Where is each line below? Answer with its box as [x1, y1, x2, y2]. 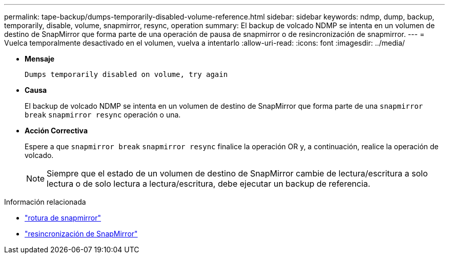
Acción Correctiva [25, 126, 88, 135]
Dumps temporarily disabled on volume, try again [25, 70, 228, 78]
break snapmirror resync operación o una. [25, 110, 181, 119]
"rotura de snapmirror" [25, 213, 101, 222]
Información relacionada [4, 197, 86, 206]
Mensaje [25, 54, 55, 63]
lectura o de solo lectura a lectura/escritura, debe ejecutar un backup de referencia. [47, 178, 371, 189]
